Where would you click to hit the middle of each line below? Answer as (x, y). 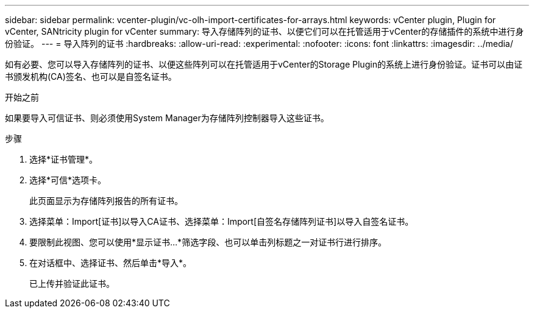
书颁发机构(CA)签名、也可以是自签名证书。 (91, 76)
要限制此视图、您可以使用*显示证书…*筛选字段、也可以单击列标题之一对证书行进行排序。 (208, 242)
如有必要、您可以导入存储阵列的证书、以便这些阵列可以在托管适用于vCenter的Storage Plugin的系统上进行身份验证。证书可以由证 (264, 64)
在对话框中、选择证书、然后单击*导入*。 (111, 263)
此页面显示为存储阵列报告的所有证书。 (106, 201)
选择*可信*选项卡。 (68, 180)
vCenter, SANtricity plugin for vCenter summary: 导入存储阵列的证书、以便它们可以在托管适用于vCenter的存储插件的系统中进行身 (265, 31)
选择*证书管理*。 (64, 159)
